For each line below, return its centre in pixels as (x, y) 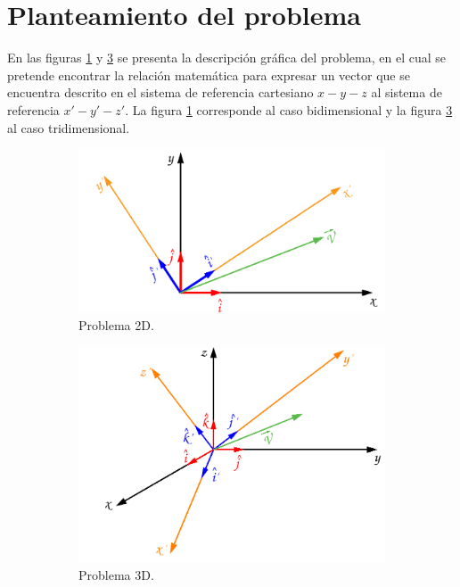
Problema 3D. (116, 574)
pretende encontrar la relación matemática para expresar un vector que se (209, 74)
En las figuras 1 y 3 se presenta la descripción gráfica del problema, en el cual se (226, 58)
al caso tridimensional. (69, 127)
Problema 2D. (116, 325)
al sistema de (407, 92)
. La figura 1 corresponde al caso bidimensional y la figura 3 (289, 109)
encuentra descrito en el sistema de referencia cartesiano (160, 92)
